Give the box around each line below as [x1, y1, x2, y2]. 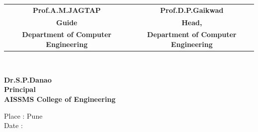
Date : [4, 120, 23, 131]
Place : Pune [4, 110, 43, 121]
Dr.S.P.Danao [4, 74, 52, 85]
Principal [4, 84, 36, 94]
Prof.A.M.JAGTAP [32, 4, 101, 15]
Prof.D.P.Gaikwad [160, 4, 224, 15]
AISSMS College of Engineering [4, 93, 116, 104]
